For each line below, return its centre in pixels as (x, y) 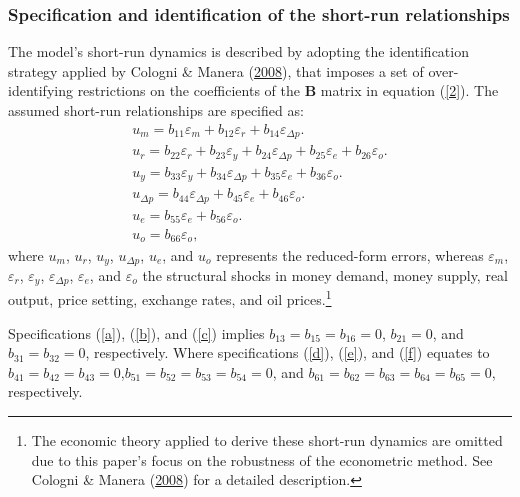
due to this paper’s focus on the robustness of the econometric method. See (262, 459)
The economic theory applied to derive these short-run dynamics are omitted (267, 440)
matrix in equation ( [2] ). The (409, 90)
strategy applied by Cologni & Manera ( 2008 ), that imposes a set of (216, 70)
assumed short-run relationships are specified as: (156, 110)
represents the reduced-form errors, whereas (350, 254)
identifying (40, 90)
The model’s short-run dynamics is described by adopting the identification (238, 51)
